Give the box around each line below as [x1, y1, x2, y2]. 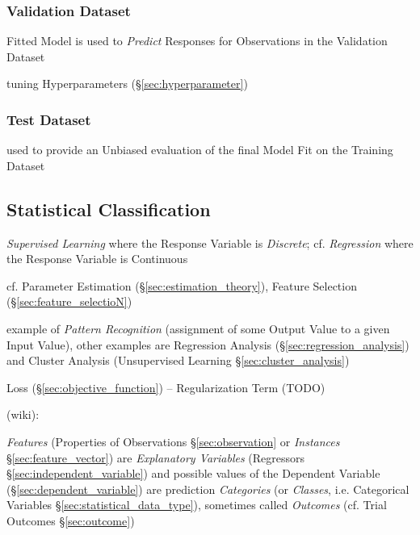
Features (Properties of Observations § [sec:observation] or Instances [6, 433, 340, 449]
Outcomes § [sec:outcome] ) [6, 512, 135, 529]
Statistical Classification [6, 196, 211, 221]
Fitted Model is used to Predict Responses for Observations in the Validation [6, 32, 388, 49]
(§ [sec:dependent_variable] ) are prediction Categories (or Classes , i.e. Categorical [6, 480, 409, 497]
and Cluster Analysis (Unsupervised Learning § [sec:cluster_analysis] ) [6, 352, 350, 369]
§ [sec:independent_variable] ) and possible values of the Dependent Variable [6, 465, 380, 482]
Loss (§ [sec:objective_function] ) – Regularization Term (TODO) [6, 378, 325, 395]
